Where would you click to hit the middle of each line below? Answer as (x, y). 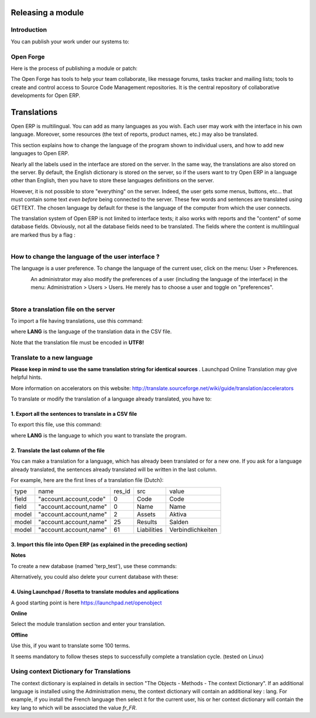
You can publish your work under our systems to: (70, 42)
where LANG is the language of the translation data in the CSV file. (91, 331)
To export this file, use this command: (56, 425)
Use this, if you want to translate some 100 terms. (71, 646)
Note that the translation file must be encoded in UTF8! (78, 342)
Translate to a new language (52, 357)
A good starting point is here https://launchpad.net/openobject (86, 603)
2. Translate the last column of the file (58, 450)
